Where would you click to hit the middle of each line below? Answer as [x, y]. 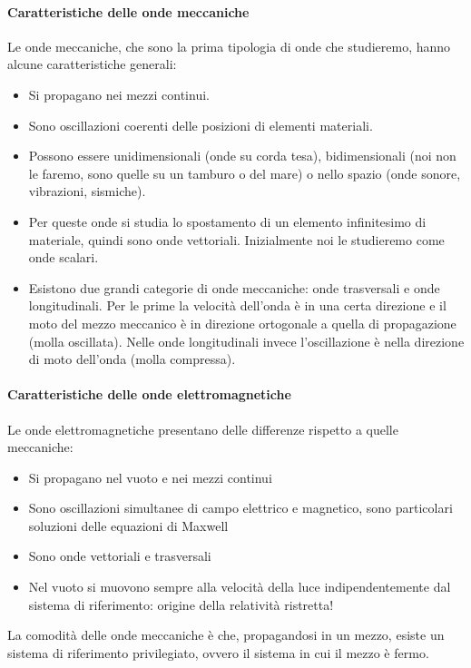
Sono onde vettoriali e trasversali [120, 556]
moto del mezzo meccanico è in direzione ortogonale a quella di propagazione [242, 323]
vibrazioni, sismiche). [87, 191]
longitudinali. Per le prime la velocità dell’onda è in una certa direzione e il [237, 305]
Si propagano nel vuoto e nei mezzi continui [150, 477]
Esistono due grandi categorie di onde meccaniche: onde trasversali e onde [234, 287]
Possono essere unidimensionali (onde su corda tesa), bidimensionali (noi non [242, 156]
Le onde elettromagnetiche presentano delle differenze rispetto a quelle [203, 429]
